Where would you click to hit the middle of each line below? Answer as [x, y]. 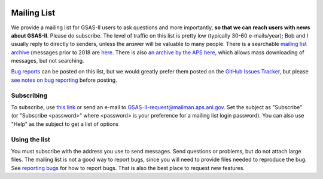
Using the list [31, 139]
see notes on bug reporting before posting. [64, 80]
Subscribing [29, 95]
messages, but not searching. [48, 61]
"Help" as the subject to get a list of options [65, 124]
